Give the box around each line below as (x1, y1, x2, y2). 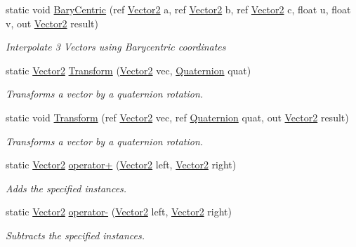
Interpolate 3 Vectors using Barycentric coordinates (6, 39, 226, 54)
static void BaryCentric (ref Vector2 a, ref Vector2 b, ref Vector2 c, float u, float (6, 2, 351, 16)
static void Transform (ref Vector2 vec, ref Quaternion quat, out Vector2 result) (6, 109, 349, 124)
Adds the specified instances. (6, 180, 127, 195)
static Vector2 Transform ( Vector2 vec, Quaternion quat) (6, 62, 251, 77)
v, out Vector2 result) (6, 15, 99, 30)
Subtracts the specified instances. (6, 227, 145, 242)
